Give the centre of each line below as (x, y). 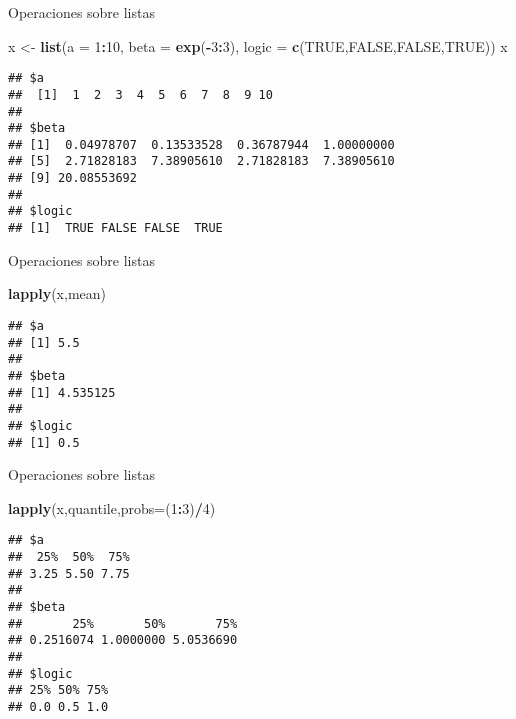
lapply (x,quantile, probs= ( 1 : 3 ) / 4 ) (112, 507)
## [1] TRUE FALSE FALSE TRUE (115, 228)
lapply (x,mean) (57, 293)
